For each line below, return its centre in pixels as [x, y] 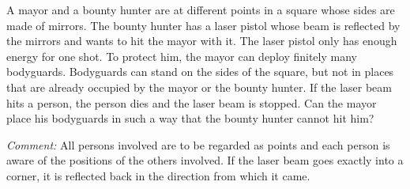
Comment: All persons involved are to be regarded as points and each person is [198, 144]
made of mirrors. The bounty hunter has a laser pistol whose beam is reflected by [203, 25]
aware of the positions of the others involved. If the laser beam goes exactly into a [205, 160]
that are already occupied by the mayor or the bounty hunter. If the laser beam [199, 87]
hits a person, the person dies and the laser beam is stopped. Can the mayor [192, 102]
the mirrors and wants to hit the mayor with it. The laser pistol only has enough [202, 41]
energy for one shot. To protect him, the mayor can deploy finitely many [182, 56]
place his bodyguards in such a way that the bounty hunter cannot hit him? [190, 118]
